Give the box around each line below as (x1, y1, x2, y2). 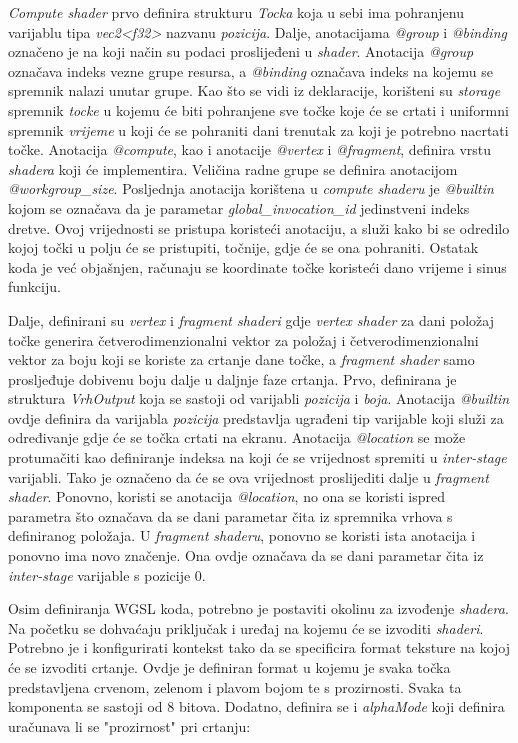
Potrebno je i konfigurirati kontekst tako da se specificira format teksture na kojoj (8, 637, 511, 658)
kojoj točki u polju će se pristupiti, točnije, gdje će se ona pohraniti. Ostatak (8, 237, 479, 258)
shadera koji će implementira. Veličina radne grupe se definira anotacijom (8, 158, 458, 179)
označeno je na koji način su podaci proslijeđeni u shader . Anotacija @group (8, 41, 474, 62)
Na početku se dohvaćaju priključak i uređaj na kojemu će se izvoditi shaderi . (8, 617, 484, 638)
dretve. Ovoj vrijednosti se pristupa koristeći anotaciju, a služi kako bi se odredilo (8, 217, 510, 238)
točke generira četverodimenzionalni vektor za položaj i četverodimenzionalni (8, 329, 479, 350)
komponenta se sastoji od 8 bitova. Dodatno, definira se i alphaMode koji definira (8, 696, 505, 717)
